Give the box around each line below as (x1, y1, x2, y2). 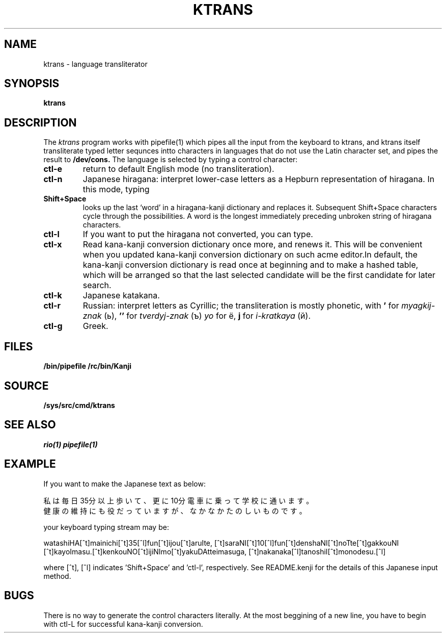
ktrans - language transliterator (43, 59, 148, 68)
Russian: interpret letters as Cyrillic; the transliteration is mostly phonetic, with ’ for (82, 300, 399, 311)
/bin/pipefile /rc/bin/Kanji (43, 362, 132, 371)
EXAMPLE (4, 457, 56, 471)
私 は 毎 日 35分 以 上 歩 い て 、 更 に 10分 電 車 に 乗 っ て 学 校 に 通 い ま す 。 (43, 496, 314, 505)
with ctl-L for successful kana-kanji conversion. (43, 619, 203, 628)
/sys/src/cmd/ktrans (43, 400, 115, 410)
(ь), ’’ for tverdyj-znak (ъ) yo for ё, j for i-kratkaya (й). (104, 311, 311, 321)
